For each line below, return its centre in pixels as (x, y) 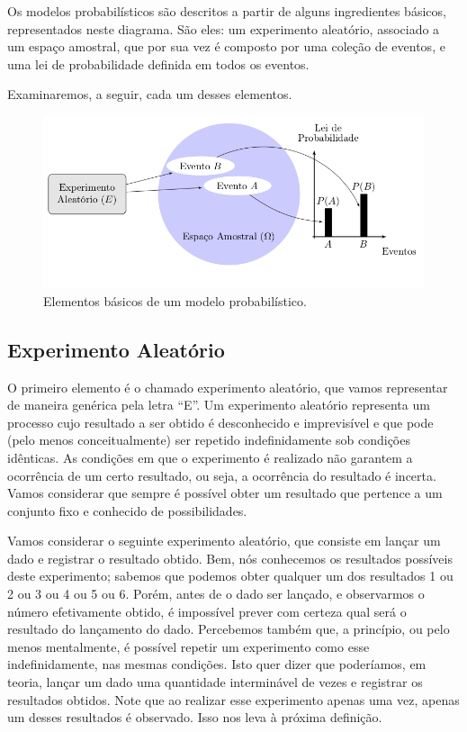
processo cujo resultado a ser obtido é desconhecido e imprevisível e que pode (220, 422)
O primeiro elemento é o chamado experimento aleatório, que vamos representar (228, 387)
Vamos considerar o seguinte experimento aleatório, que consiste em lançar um (224, 541)
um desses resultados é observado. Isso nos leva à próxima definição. (195, 717)
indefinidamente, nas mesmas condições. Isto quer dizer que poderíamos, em (217, 664)
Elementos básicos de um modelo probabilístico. (175, 300)
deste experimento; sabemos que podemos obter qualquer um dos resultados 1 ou (230, 576)
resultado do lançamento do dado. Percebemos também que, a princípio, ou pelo (229, 629)
